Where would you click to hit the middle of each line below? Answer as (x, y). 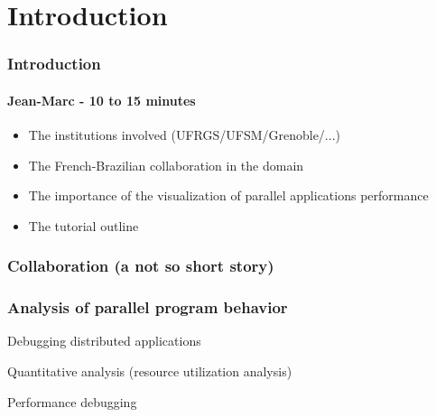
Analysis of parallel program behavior (148, 307)
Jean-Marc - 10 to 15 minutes (102, 100)
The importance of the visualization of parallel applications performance (228, 195)
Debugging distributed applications (104, 341)
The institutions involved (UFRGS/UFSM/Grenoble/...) (184, 135)
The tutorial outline (83, 225)
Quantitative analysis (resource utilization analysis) (150, 371)
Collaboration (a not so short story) (141, 266)
